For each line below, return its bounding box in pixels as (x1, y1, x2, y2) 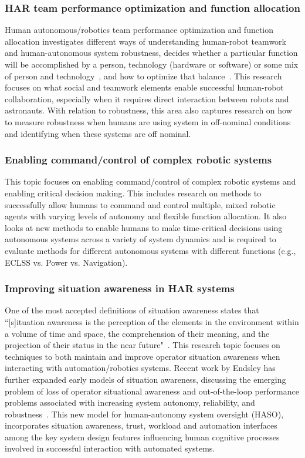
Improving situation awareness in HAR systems (5, 281, 235, 296)
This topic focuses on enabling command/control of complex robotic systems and (5, 175, 296, 188)
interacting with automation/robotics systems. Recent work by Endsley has (5, 362, 276, 374)
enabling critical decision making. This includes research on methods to (5, 186, 262, 199)
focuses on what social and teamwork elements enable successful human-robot (5, 81, 284, 93)
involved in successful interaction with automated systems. (5, 442, 215, 454)
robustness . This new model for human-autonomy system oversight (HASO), (5, 407, 284, 420)
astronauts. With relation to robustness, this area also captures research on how (5, 104, 292, 116)
